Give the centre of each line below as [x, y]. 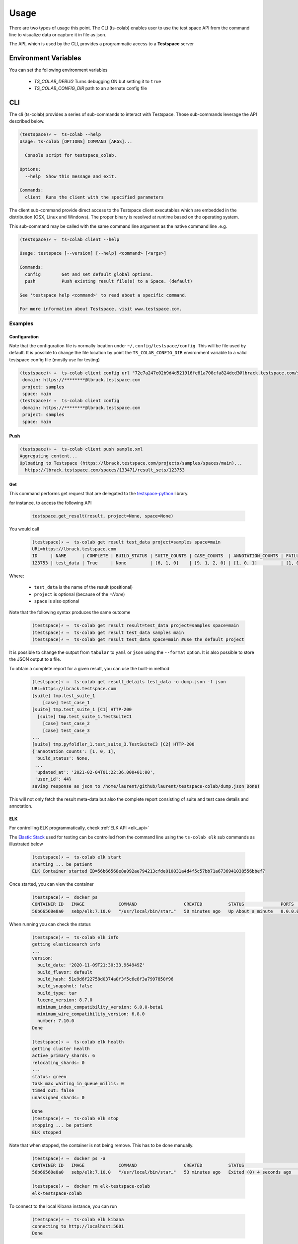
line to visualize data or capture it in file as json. [58, 34]
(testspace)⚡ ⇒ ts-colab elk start [77, 857]
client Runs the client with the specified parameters [94, 197]
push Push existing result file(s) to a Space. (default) [109, 281]
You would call [24, 529]
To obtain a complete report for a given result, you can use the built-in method [89, 668]
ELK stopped [47, 1132]
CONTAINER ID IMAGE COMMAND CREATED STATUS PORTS [163, 904]
